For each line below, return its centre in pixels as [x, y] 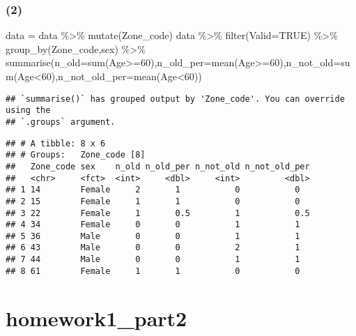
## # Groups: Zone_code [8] [76, 155]
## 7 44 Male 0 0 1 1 [153, 260]
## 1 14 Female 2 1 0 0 [153, 190]
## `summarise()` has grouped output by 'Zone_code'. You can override [175, 99]
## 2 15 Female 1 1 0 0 [153, 201]
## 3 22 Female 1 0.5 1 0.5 [158, 213]
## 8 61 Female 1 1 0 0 [153, 271]
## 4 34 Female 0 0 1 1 [153, 225]
